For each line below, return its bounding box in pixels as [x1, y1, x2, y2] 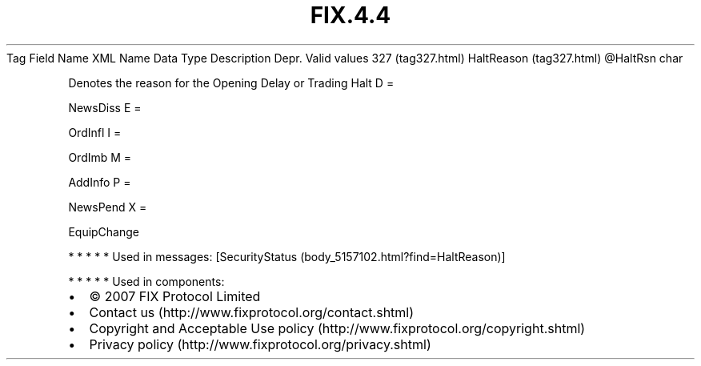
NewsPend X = [68, 199, 147, 214]
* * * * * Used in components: [68, 274, 225, 288]
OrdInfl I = [68, 125, 122, 139]
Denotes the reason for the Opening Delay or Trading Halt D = [68, 75, 395, 90]
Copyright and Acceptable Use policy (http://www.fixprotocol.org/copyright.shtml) [89, 320, 586, 336]
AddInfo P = [68, 175, 131, 189]
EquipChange [68, 224, 140, 239]
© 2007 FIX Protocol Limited [89, 288, 261, 304]
